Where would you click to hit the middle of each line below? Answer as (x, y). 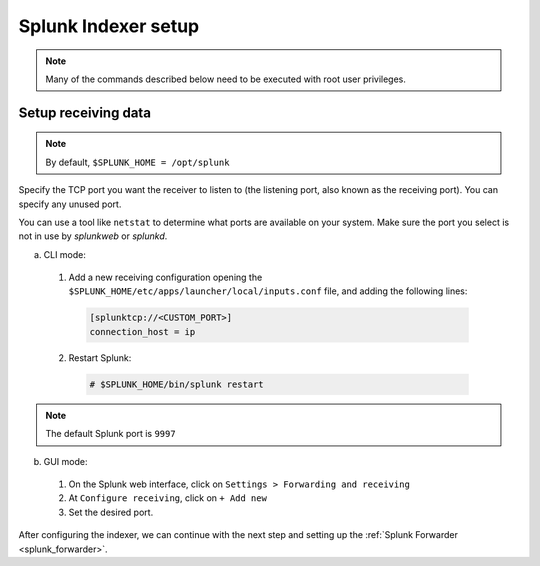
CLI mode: (65, 254)
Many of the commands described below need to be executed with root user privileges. (226, 79)
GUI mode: (65, 461)
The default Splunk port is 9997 (110, 434)
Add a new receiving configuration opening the (165, 277)
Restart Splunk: (100, 357)
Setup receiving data (85, 112)
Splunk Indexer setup (109, 26)
